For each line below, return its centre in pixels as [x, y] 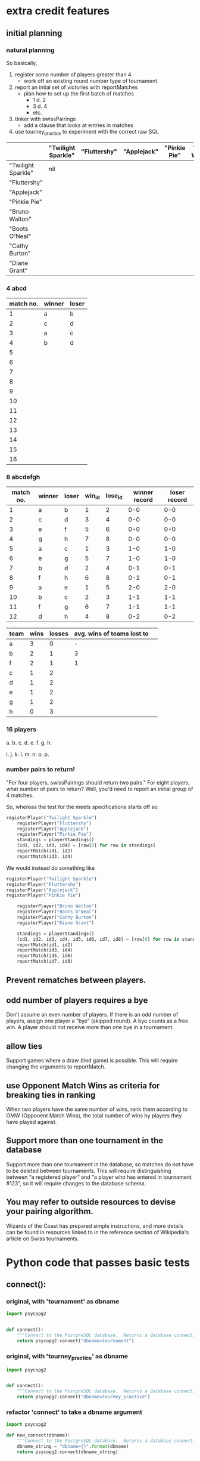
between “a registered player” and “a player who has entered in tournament [99, 1177]
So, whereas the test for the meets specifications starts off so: [83, 807]
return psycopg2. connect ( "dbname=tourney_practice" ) [84, 1397]
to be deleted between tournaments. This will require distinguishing [89, 1170]
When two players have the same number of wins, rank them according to [97, 1109]
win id [92, 496]
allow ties [24, 1046]
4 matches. [20, 795]
